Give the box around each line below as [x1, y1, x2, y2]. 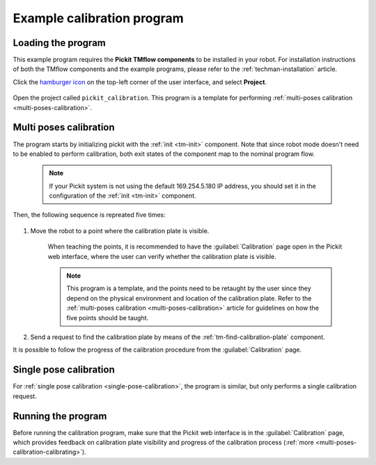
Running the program [13, 410, 107, 422]
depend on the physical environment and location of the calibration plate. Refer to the [66, 294, 312, 302]
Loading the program [13, 37, 106, 49]
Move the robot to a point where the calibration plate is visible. [30, 226, 210, 235]
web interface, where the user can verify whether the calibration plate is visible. [47, 252, 276, 260]
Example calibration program [13, 10, 184, 26]
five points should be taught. [66, 313, 149, 322]
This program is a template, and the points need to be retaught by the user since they [66, 284, 311, 292]
